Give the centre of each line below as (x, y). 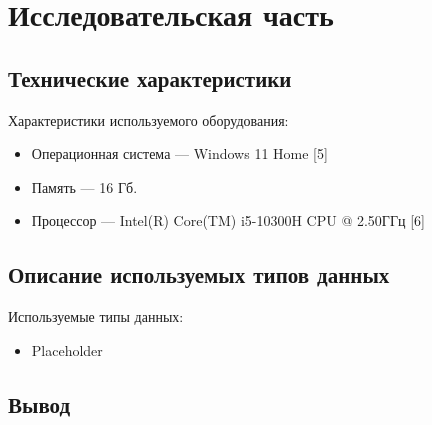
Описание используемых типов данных (199, 274)
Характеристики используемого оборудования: (148, 119)
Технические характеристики (150, 77)
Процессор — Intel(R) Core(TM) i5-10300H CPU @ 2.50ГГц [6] (228, 220)
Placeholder (67, 349)
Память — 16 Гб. (84, 186)
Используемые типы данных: (96, 316)
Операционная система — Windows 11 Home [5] (179, 153)
